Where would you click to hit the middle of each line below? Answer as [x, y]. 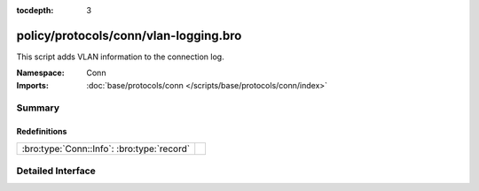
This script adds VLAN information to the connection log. [121, 57]
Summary [38, 108]
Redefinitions [42, 132]
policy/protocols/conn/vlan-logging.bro [129, 35]
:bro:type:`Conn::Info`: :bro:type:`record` [106, 149]
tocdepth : [35, 10]
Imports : [32, 85]
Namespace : [41, 73]
